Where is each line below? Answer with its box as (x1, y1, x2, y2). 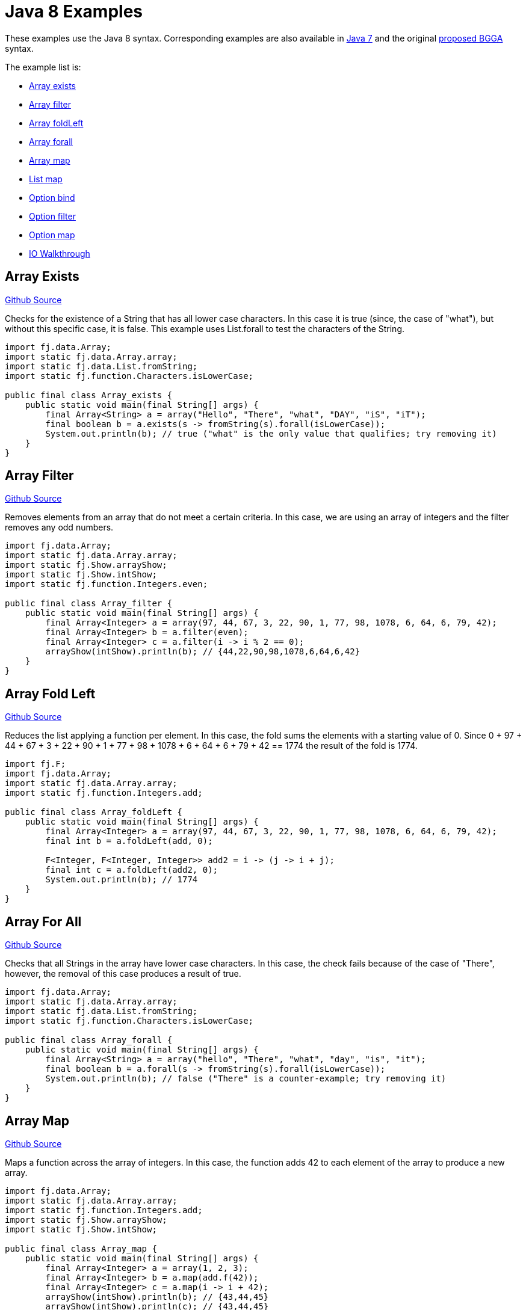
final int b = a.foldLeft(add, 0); (45, 836, 213, 846)
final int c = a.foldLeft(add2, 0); (45, 865, 218, 875)
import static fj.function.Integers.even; (5, 579, 208, 589)
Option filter (29, 211, 76, 221)
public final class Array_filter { (5, 598, 173, 609)
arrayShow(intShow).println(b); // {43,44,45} (45, 1291, 269, 1302)
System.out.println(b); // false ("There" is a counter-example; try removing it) (45, 1074, 447, 1084)
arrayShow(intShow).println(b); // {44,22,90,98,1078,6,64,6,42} (45, 647, 360, 657)
